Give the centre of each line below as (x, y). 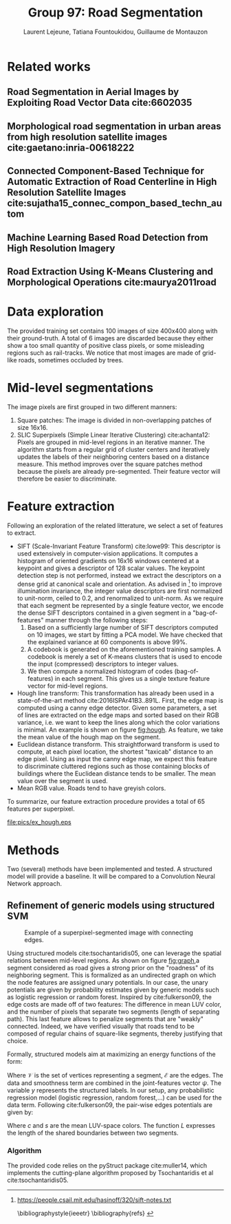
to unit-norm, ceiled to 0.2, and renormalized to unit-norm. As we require (120, 598)
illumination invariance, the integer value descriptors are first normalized (120, 591)
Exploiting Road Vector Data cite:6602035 (100, 103)
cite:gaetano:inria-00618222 (71, 147)
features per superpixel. (41, 809)
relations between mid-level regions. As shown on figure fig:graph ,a (103, 961)
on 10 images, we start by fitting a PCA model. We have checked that (125, 635)
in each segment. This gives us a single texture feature (132, 679)
